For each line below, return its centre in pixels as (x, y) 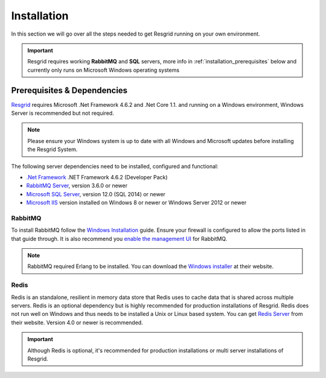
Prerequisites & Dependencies (69, 90)
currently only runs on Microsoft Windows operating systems (104, 70)
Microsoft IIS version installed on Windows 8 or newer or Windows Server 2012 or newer (136, 203)
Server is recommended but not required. (62, 113)
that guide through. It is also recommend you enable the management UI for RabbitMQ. (119, 239)
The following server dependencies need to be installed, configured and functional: (115, 166)
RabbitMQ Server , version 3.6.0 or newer (77, 186)
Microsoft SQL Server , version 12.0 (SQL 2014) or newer (96, 194)
